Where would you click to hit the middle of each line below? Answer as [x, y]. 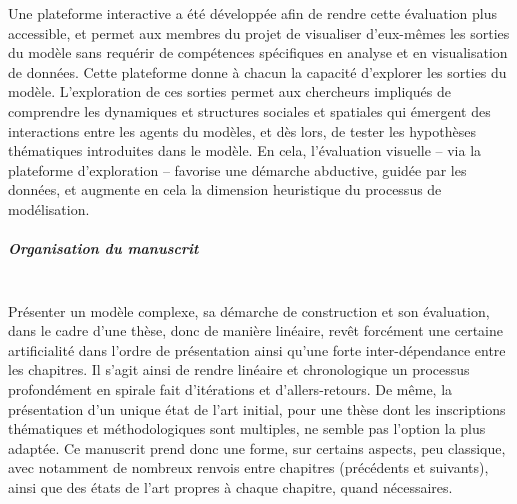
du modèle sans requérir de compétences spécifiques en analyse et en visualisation [258, 52]
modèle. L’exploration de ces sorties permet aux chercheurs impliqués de [229, 91]
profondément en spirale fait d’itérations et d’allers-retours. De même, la [230, 389]
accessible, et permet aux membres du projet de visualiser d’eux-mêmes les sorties [259, 32]
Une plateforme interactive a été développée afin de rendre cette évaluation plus [253, 13]
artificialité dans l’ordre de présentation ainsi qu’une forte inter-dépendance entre [257, 349]
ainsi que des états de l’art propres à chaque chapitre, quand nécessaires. [230, 487]
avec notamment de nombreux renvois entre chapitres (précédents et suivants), [248, 467]
